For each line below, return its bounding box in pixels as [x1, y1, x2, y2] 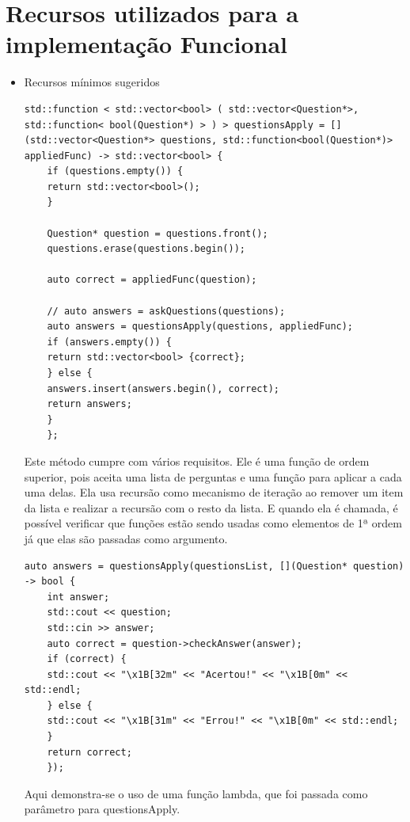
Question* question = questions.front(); [47, 227, 268, 239]
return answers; [47, 398, 132, 410]
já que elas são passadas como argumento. [24, 530, 228, 546]
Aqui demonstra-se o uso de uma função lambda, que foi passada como [24, 785, 368, 801]
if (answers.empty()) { [47, 336, 172, 348]
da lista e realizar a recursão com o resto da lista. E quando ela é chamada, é [24, 499, 398, 516]
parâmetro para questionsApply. [24, 801, 180, 817]
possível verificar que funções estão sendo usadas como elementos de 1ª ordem [24, 515, 402, 531]
